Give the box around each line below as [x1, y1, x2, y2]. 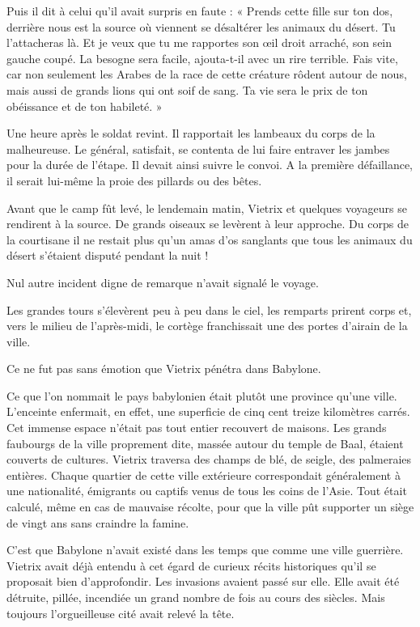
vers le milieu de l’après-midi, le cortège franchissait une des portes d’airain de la [6, 317, 408, 334]
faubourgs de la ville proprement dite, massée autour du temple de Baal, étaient [6, 434, 404, 451]
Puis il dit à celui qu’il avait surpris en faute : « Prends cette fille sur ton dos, [6, 2, 393, 19]
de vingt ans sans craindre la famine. [6, 514, 189, 531]
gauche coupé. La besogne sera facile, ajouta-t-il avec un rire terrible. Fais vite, [6, 49, 398, 66]
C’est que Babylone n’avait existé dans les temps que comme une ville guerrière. [6, 541, 404, 558]
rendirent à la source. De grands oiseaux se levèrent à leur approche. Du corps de [6, 215, 409, 232]
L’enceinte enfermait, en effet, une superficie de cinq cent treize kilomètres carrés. [6, 403, 410, 420]
